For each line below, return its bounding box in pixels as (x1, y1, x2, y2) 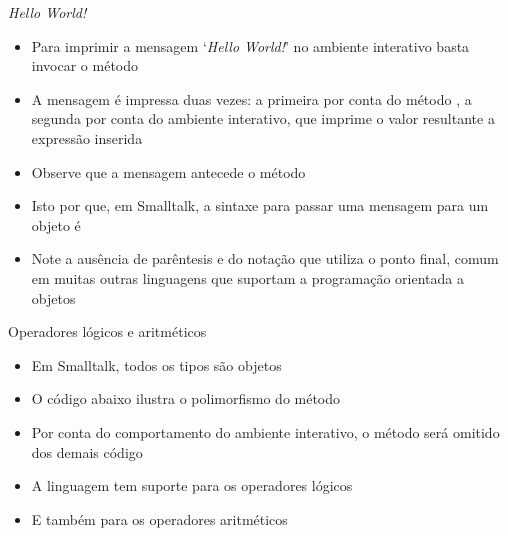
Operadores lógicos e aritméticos (8, 321, 207, 342)
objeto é (31, 214, 81, 235)
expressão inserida (31, 127, 143, 148)
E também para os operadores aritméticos (31, 508, 288, 529)
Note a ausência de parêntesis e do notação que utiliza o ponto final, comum (31, 248, 499, 269)
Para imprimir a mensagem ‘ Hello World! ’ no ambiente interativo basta (31, 35, 470, 56)
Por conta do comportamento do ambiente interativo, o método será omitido (31, 421, 500, 442)
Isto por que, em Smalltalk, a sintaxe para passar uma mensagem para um (31, 195, 489, 216)
